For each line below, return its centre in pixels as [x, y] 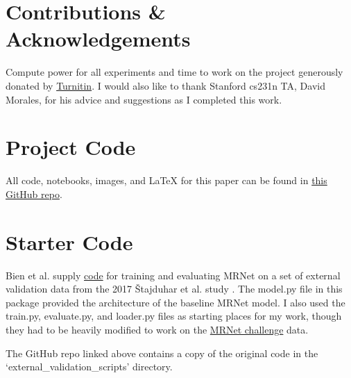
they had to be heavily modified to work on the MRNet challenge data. [157, 329]
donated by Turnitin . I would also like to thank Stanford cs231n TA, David [165, 85]
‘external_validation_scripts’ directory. [89, 367]
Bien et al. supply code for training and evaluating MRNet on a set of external [173, 275]
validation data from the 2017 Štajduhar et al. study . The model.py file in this [174, 289]
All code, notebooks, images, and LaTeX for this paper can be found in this [166, 180]
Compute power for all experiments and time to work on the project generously [174, 72]
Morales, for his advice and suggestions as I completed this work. [144, 99]
